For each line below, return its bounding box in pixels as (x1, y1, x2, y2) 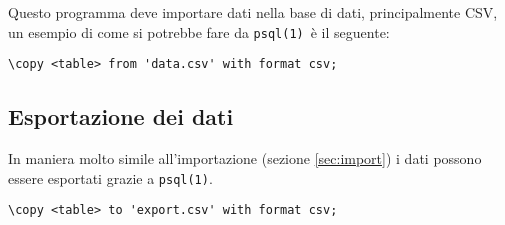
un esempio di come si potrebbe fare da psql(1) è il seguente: (8, 21, 390, 42)
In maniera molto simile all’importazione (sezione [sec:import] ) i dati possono (8, 148, 482, 169)
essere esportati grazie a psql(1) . (8, 167, 213, 188)
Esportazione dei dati (8, 101, 234, 132)
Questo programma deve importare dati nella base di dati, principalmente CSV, (8, 2, 498, 22)
